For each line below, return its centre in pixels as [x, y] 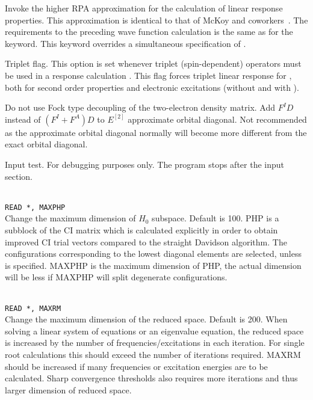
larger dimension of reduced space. [68, 389]
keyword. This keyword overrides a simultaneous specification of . [126, 43]
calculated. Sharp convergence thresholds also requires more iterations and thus [151, 378]
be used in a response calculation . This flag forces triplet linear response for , [148, 75]
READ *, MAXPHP [35, 207]
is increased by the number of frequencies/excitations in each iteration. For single [155, 343]
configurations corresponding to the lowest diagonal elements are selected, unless [153, 254]
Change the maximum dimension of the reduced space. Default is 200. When [146, 319]
